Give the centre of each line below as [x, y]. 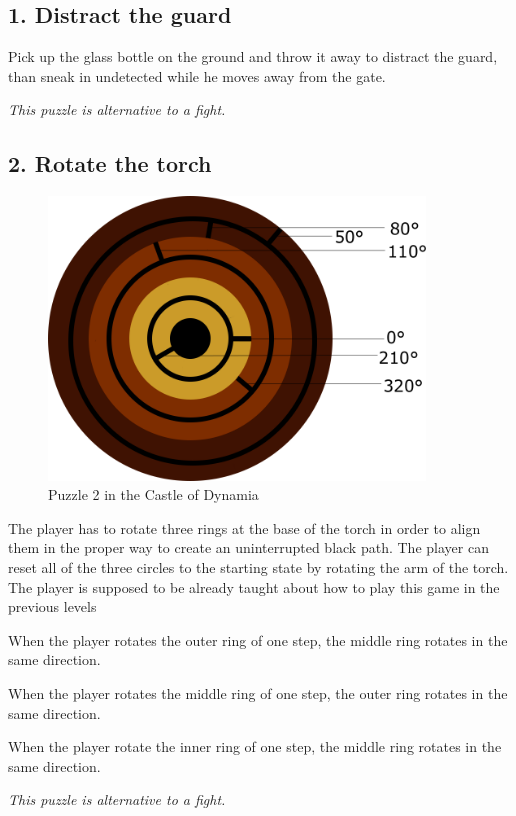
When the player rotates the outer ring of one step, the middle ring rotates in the [258, 639]
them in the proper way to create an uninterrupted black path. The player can [248, 547]
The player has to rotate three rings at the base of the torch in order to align [244, 527]
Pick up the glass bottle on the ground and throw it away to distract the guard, [253, 56]
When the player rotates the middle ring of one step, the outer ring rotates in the [258, 693]
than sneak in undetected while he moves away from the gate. [197, 75]
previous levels [52, 606]
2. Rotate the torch [110, 163]
